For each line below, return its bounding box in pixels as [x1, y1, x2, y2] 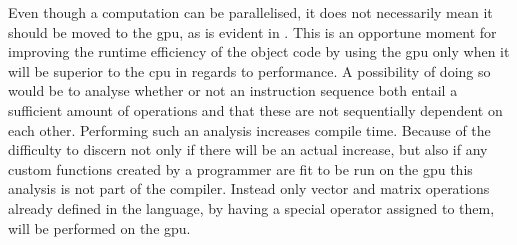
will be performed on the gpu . [8, 217, 191, 238]
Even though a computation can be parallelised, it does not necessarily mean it [8, 2, 493, 22]
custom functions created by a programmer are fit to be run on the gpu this [8, 158, 473, 179]
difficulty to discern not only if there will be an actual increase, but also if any [8, 139, 488, 160]
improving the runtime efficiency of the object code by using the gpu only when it [8, 41, 510, 62]
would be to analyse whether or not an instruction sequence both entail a [8, 80, 458, 101]
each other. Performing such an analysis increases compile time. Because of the [8, 119, 491, 140]
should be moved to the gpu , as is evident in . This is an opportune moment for [8, 21, 497, 42]
